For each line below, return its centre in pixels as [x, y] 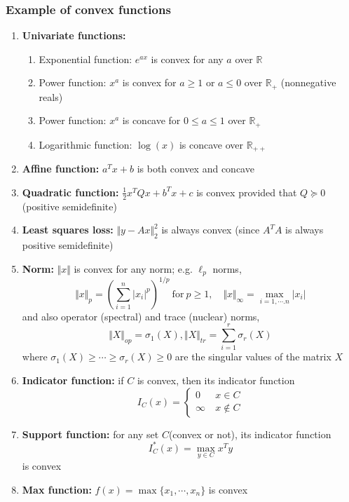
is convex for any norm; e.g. [133, 268]
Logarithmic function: [85, 144]
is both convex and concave [196, 169]
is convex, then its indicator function [216, 380]
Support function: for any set [90, 434]
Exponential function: [85, 59]
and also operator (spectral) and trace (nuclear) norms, [141, 316]
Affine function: [61, 169]
